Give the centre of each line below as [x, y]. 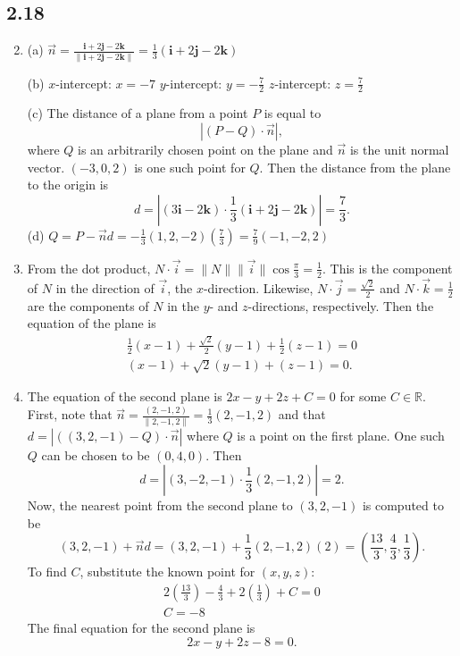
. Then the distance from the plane [355, 167]
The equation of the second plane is [125, 396]
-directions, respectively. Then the [341, 305]
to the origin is [68, 185]
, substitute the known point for [167, 572]
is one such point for [190, 167]
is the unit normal [399, 149]
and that [302, 414]
